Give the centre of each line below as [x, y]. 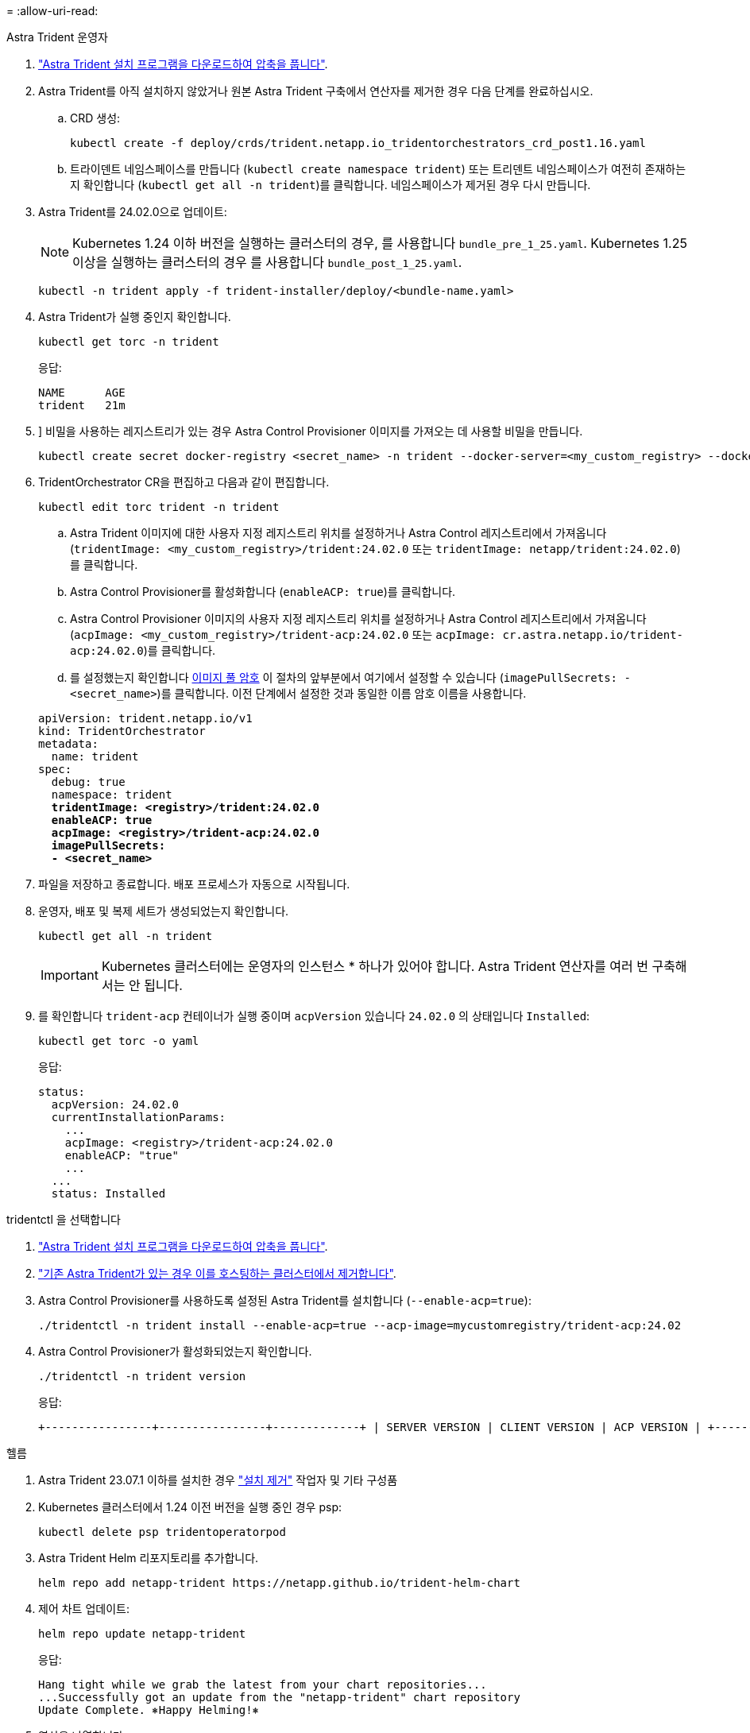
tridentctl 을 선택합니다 [64, 1219]
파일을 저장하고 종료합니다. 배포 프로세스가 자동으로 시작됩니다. [194, 884]
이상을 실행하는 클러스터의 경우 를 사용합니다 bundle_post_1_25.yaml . [267, 262]
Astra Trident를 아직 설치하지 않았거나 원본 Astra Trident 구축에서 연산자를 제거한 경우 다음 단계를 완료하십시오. [316, 91]
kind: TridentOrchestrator [122, 731]
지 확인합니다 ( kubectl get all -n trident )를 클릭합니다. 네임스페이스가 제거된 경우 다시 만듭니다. [331, 185]
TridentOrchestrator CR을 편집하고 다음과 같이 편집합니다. [184, 482]
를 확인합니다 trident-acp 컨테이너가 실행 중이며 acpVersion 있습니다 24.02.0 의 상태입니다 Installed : [314, 1016]
